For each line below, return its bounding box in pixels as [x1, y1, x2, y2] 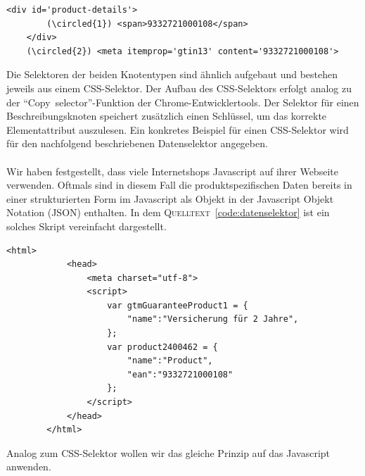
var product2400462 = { [107, 342, 218, 352]
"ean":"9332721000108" [127, 369, 233, 380]
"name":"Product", [127, 356, 213, 366]
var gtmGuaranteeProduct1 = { [107, 300, 248, 311]
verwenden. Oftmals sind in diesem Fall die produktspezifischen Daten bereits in [6, 177, 352, 192]
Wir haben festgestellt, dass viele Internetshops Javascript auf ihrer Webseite [6, 163, 338, 178]
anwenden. [6, 459, 51, 474]
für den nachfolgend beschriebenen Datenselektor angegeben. [6, 136, 268, 151]
